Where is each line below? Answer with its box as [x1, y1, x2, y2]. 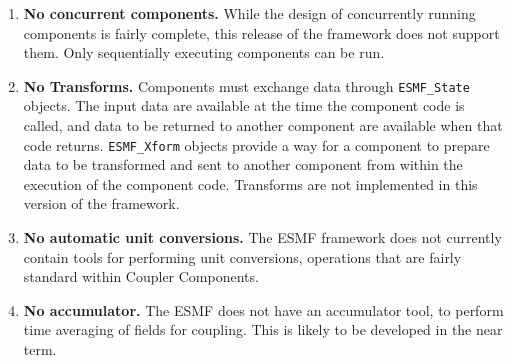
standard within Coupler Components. [23, 266, 259, 287]
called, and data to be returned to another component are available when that [23, 115, 503, 136]
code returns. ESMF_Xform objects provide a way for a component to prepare [23, 134, 490, 155]
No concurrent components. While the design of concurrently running [23, 3, 476, 23]
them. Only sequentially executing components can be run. [23, 42, 385, 63]
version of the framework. [23, 193, 180, 214]
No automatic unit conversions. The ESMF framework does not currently [23, 227, 502, 248]
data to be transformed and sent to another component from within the [23, 154, 463, 175]
